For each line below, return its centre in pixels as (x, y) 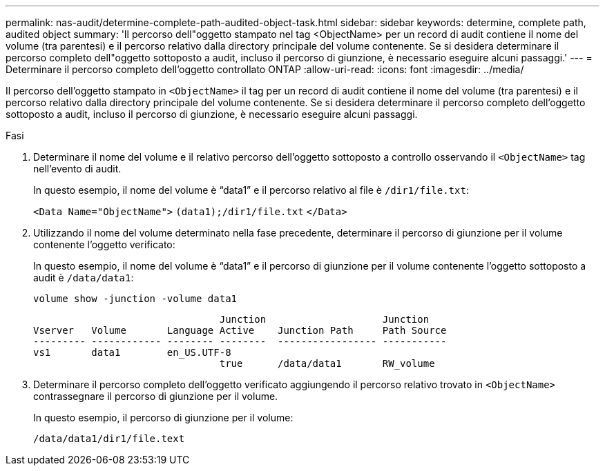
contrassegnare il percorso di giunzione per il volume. (156, 396)
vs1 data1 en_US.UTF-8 (132, 352)
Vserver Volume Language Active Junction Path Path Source (240, 330)
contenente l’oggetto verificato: (104, 244)
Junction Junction (324, 319)
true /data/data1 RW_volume (327, 363)
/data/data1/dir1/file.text (109, 439)
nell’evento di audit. (77, 169)
